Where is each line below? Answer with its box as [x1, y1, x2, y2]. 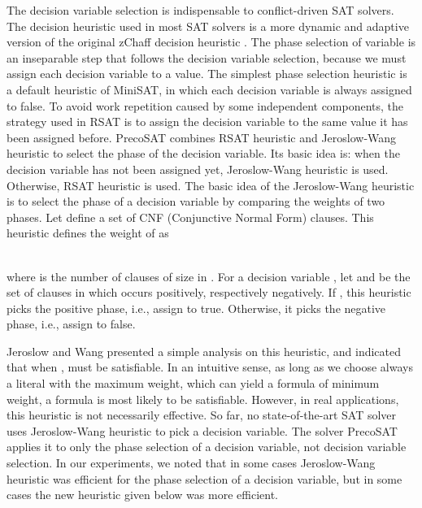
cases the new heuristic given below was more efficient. [7, 486, 278, 503]
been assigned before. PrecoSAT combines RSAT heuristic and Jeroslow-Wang [7, 128, 397, 145]
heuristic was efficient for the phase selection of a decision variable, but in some [7, 470, 402, 487]
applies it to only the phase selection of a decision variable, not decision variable [7, 438, 407, 455]
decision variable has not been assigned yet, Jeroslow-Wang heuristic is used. [7, 160, 389, 177]
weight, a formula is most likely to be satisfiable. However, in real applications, [7, 390, 399, 407]
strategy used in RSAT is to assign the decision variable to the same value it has [7, 113, 408, 130]
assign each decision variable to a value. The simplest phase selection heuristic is [7, 65, 407, 82]
